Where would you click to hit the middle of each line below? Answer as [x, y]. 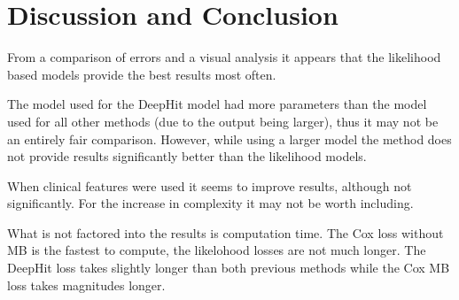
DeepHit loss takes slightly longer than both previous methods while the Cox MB [229, 268]
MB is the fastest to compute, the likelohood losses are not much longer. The [217, 250]
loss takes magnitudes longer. [86, 285]
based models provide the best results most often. [142, 74]
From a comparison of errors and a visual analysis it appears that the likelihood [224, 57]
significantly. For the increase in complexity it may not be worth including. [210, 203]
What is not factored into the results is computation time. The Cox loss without [226, 232]
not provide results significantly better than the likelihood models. [187, 156]
